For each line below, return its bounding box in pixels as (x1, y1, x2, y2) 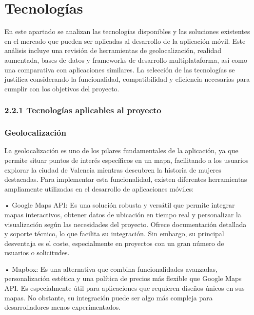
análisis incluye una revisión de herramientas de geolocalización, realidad (4, 45, 221, 55)
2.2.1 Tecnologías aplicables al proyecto (4, 104, 161, 116)
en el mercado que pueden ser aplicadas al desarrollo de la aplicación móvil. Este (4, 35, 246, 46)
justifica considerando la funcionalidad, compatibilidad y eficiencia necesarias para (4, 74, 250, 84)
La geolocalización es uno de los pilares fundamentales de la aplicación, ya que (4, 145, 238, 156)
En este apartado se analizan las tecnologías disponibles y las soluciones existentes (4, 26, 250, 36)
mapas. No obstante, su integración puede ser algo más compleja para (4, 292, 213, 302)
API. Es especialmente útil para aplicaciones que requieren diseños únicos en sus (4, 283, 245, 293)
